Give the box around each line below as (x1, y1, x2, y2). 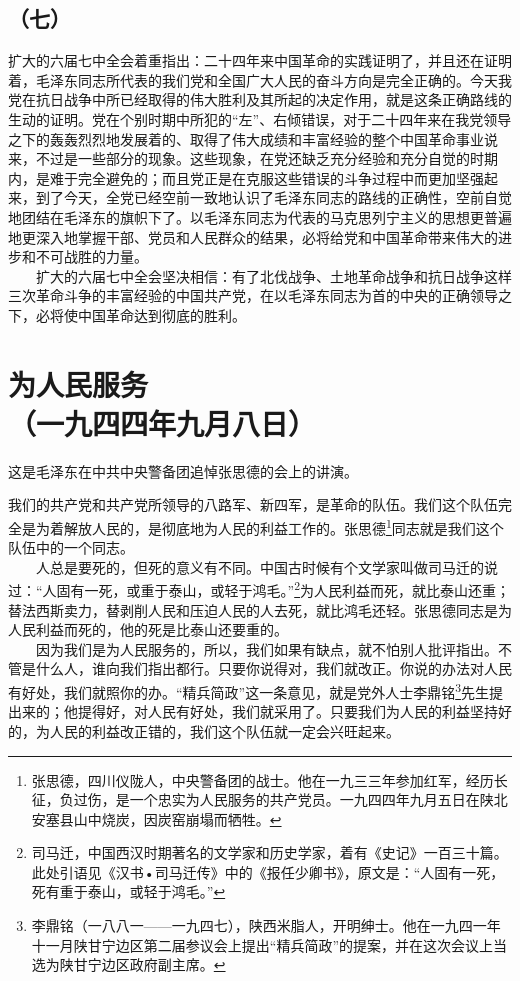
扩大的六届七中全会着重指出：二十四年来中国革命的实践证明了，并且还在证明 (8, 50, 512, 71)
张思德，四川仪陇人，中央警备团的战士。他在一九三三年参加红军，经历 (31, 769, 494, 790)
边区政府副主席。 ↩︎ (101, 954, 226, 975)
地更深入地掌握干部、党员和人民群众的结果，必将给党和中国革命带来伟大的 (8, 226, 498, 247)
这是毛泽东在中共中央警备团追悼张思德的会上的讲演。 (8, 460, 358, 481)
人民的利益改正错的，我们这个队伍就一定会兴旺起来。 (49, 720, 400, 741)
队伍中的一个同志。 (8, 537, 134, 558)
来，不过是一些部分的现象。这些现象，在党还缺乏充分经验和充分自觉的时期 (8, 148, 498, 169)
